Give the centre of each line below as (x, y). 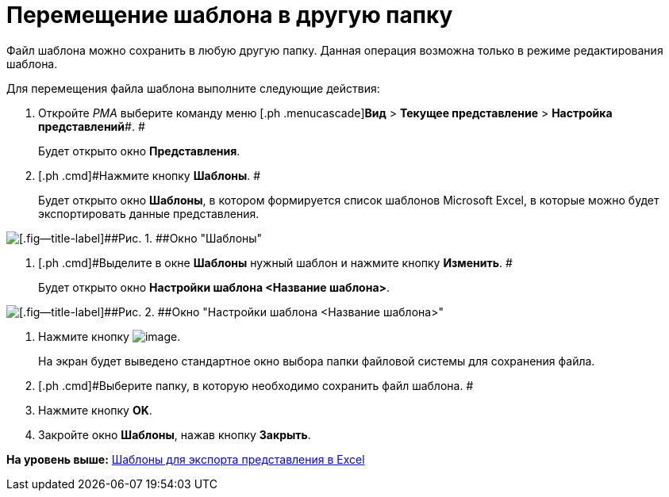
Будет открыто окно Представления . (139, 151)
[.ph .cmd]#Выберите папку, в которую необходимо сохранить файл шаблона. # (256, 385)
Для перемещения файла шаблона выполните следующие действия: (193, 88)
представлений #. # (92, 126)
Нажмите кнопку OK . (95, 410)
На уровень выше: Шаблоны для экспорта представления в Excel (186, 459)
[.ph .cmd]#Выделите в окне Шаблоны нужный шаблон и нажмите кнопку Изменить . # (275, 262)
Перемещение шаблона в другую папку (230, 15)
